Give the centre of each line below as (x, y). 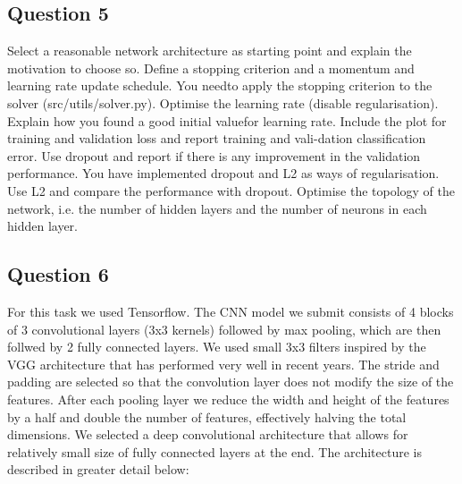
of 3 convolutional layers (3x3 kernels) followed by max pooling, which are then (224, 329)
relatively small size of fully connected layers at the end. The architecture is (214, 451)
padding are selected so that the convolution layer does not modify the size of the (231, 382)
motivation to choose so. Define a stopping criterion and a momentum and (211, 68)
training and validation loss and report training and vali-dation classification (217, 138)
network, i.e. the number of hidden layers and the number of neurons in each (217, 208)
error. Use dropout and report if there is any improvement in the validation (214, 155)
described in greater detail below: (98, 469)
